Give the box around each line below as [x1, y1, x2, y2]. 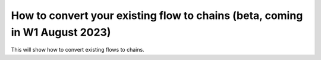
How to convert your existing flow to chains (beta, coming [11, 9, 303, 22]
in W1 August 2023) [11, 26, 111, 39]
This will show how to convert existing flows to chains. [11, 46, 145, 53]
